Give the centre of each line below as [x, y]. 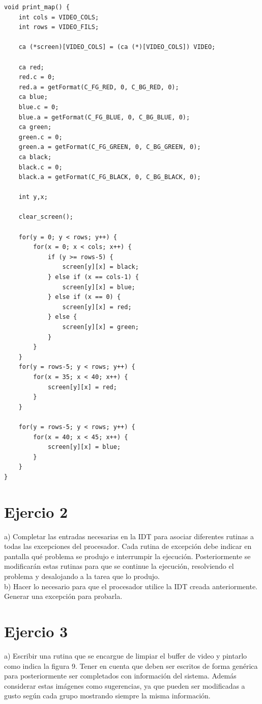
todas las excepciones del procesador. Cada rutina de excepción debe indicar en [128, 546]
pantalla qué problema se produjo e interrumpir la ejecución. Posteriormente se [127, 556]
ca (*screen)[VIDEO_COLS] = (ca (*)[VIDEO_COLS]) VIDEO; [117, 47]
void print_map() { [37, 7]
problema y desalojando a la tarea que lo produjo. [82, 576]
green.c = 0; [40, 137]
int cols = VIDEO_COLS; [59, 17]
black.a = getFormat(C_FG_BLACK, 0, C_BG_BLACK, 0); [110, 177]
